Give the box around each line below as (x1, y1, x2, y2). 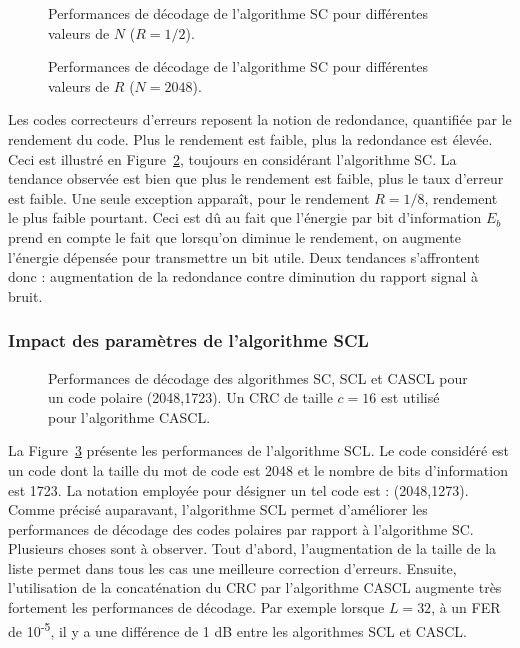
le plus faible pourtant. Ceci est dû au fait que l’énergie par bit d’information (8, 207, 482, 228)
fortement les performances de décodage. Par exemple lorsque (8, 597, 385, 618)
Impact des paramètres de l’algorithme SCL (8, 328, 369, 353)
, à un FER (431, 597, 501, 618)
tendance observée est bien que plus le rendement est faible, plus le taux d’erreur (8, 168, 504, 189)
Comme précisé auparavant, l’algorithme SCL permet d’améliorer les (8, 499, 428, 520)
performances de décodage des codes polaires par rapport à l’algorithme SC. (8, 518, 474, 539)
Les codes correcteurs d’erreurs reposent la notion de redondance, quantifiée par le (8, 109, 512, 130)
